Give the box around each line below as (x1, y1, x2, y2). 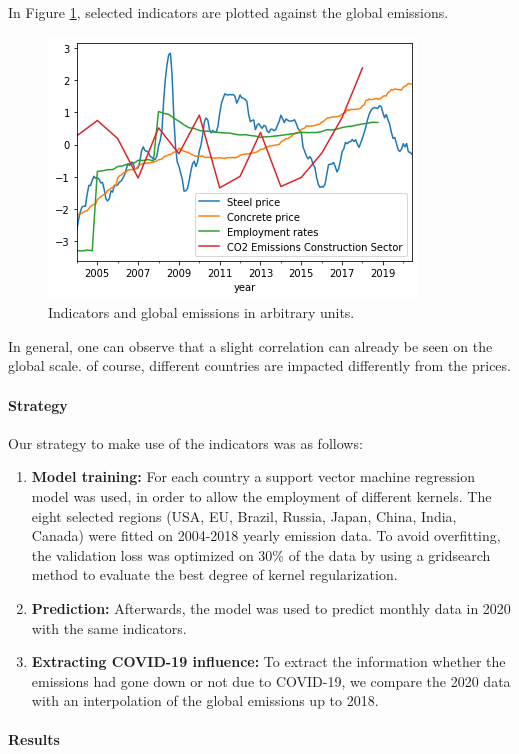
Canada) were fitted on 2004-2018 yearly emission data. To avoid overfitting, (31, 525, 501, 546)
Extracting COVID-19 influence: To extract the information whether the (31, 651, 506, 672)
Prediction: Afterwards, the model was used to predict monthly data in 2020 (31, 597, 511, 618)
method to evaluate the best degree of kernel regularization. (31, 564, 398, 585)
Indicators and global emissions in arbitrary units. (48, 302, 355, 323)
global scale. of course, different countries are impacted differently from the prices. (8, 355, 511, 376)
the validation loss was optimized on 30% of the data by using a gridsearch (31, 544, 491, 565)
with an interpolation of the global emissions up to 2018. (31, 690, 379, 711)
